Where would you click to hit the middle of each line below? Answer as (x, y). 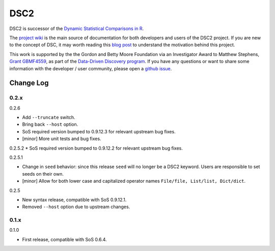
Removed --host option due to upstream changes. (76, 207)
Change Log (29, 83)
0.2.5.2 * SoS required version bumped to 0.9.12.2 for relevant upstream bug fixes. (96, 148)
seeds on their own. (43, 174)
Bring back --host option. (50, 124)
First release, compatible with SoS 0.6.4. (64, 239)
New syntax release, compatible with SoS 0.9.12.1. (74, 200)
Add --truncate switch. (49, 118)
